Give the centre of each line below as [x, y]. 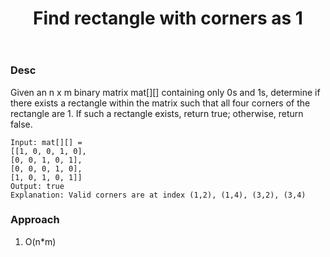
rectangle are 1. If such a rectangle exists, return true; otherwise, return [157, 113]
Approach [35, 220]
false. [21, 124]
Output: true [37, 186]
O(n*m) [40, 241]
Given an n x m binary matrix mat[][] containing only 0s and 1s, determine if [165, 92]
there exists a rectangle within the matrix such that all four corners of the [160, 103]
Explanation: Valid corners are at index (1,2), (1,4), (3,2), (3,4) [158, 195]
